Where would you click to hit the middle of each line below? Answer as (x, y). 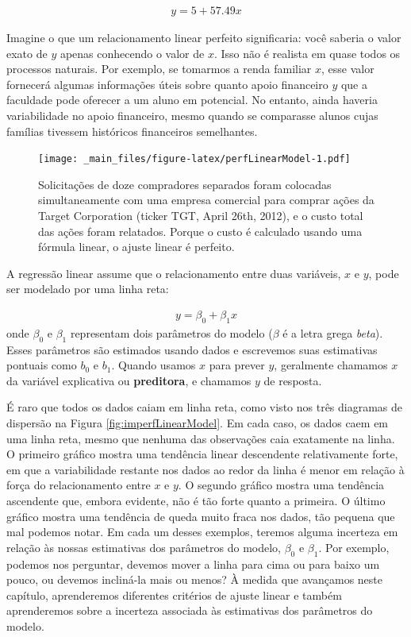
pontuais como (42, 365)
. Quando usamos (154, 365)
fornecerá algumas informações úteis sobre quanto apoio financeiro (167, 84)
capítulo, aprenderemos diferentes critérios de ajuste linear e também (174, 595)
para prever (237, 365)
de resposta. (293, 380)
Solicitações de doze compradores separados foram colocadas (185, 184)
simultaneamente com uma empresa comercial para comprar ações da (206, 200)
